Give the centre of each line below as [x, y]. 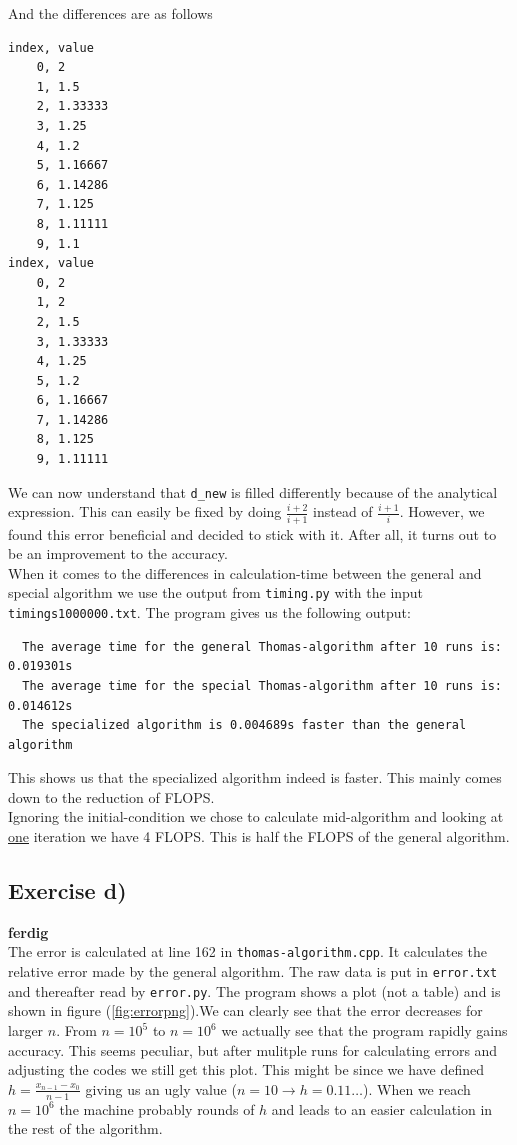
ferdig [28, 931]
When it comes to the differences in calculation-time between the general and [245, 572]
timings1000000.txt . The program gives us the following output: [209, 612]
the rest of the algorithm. [85, 1128]
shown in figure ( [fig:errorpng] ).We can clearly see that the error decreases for [245, 1010]
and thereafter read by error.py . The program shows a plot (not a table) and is [254, 990]
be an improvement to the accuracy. [118, 553]
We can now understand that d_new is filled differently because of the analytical [253, 491]
